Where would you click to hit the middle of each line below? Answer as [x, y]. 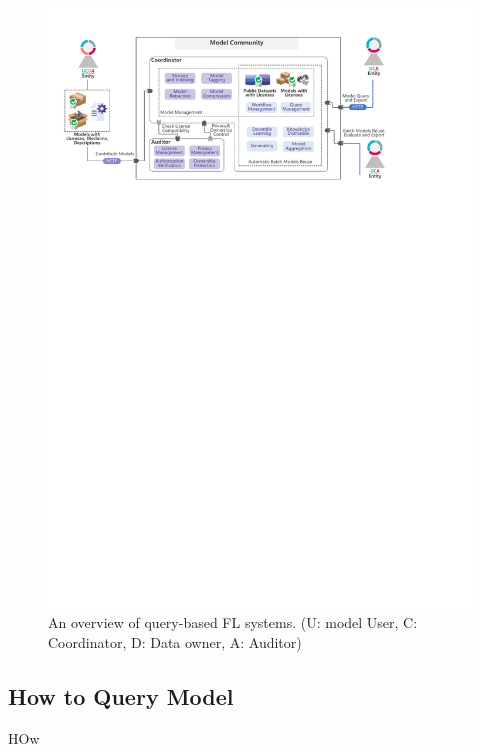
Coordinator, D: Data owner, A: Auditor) [175, 641]
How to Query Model [121, 695]
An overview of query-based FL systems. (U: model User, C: [233, 622]
